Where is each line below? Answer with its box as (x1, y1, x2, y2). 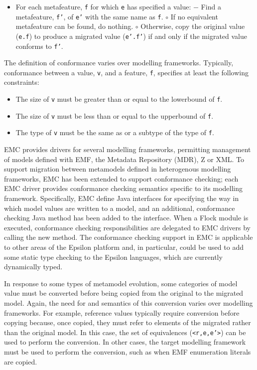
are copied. (4, 356, 37, 367)
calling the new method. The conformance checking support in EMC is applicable (4, 232, 253, 242)
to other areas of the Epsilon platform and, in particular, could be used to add (4, 241, 244, 252)
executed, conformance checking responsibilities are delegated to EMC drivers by (4, 222, 251, 232)
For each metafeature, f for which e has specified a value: (15, 1, 191, 11)
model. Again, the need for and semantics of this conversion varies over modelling (4, 297, 253, 308)
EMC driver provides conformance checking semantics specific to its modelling (4, 183, 243, 193)
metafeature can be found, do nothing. (15, 21, 133, 31)
